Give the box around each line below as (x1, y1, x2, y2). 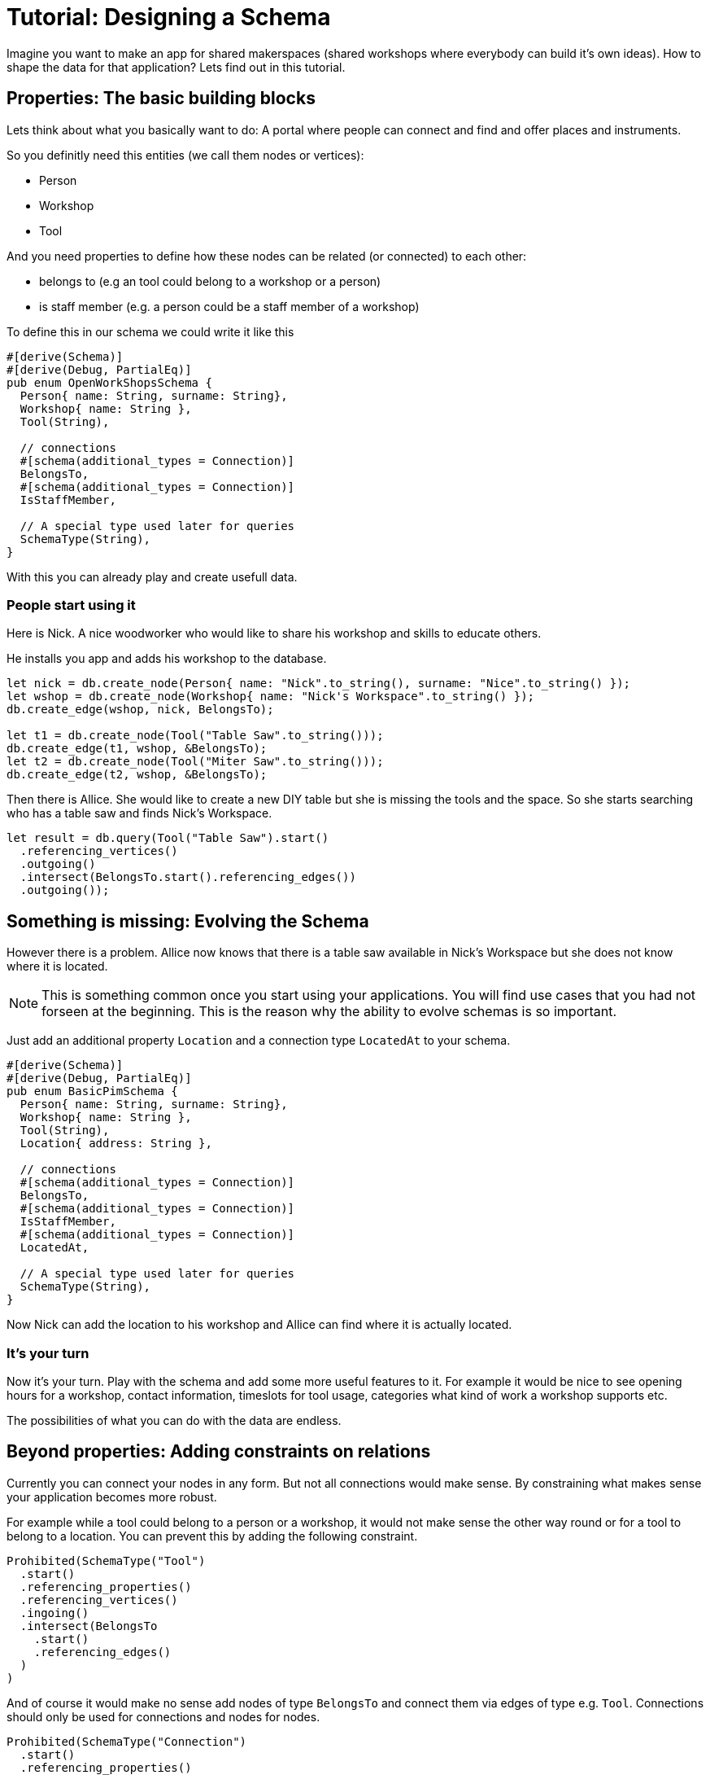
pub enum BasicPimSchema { (7, 1085, 178, 1098)
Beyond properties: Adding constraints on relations (7, 1441, 431, 1462)
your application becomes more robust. (7, 1489, 217, 1504)
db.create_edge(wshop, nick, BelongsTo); (7, 703, 274, 717)
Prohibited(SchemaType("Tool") (7, 1554, 206, 1567)
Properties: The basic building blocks (7, 88, 316, 109)
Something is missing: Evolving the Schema (7, 910, 369, 931)
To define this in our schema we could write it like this (7, 324, 294, 339)
